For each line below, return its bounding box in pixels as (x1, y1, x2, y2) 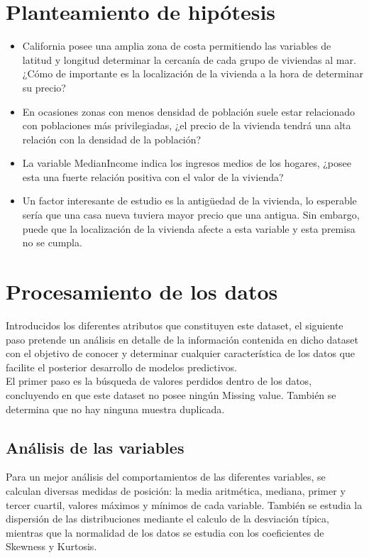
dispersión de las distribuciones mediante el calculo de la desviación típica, (6, 511, 329, 526)
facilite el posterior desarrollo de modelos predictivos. (6, 359, 238, 374)
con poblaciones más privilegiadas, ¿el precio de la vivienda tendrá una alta (22, 118, 351, 133)
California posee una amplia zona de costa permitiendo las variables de (22, 38, 331, 53)
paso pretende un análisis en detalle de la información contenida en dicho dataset (6, 332, 358, 346)
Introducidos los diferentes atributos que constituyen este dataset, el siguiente (6, 317, 343, 332)
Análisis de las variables (6, 436, 184, 458)
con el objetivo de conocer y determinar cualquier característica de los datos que (6, 346, 355, 361)
